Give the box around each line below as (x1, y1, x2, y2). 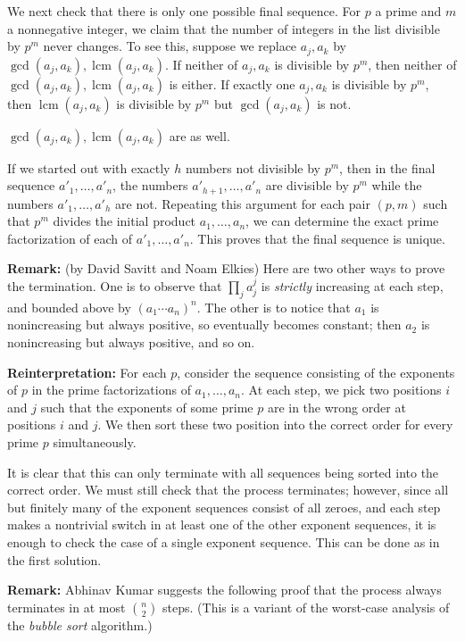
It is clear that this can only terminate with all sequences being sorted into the (7, 462, 439, 481)
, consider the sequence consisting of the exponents (177, 362, 455, 381)
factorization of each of (7, 229, 133, 247)
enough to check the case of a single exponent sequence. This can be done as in (7, 532, 440, 551)
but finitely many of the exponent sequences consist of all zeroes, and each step (7, 497, 441, 516)
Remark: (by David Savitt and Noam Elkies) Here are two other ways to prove (7, 259, 445, 278)
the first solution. (7, 550, 102, 569)
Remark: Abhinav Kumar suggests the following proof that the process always (7, 580, 442, 599)
